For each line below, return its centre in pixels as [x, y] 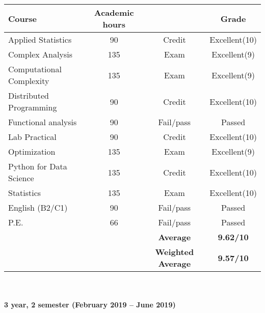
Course [23, 18]
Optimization [32, 151]
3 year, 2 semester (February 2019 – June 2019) [90, 305]
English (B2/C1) [38, 207]
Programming [33, 107]
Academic [114, 12]
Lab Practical [32, 137]
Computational [35, 69]
